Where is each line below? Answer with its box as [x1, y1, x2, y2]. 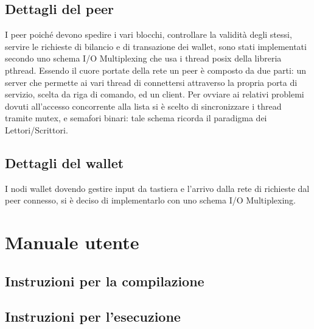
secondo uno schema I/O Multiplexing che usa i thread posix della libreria [5, 52, 282, 65]
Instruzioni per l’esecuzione [5, 307, 181, 326]
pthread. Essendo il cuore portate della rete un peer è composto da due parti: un [5, 63, 306, 76]
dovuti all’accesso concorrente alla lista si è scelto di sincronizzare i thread [5, 99, 282, 112]
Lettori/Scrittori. [5, 123, 68, 136]
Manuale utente [5, 230, 139, 255]
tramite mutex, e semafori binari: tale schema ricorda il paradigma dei [5, 111, 267, 124]
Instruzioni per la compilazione [5, 271, 204, 290]
